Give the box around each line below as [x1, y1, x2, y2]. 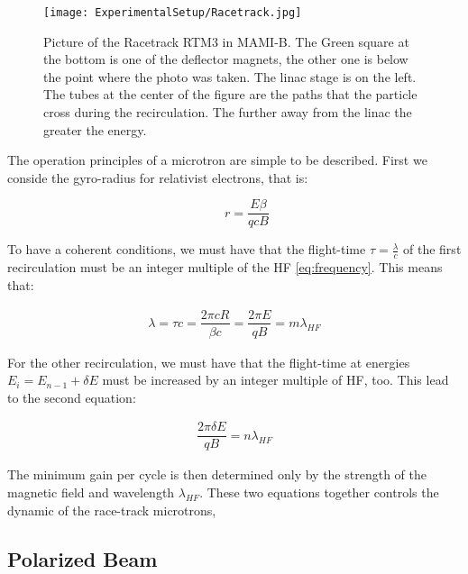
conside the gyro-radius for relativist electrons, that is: [7, 168, 308, 187]
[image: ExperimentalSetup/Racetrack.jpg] [43, 6, 302, 19]
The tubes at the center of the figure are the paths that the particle [43, 85, 418, 104]
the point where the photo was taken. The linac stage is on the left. [43, 67, 417, 86]
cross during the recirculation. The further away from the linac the [43, 103, 412, 122]
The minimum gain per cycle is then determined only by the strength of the [7, 465, 427, 484]
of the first [403, 240, 462, 259]
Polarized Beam [7, 544, 158, 572]
